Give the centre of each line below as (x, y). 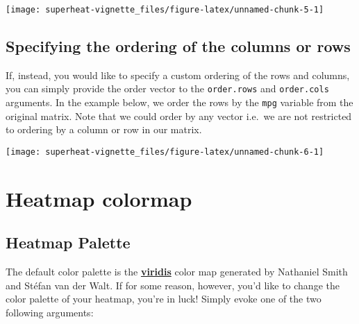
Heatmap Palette (68, 242)
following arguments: (50, 312)
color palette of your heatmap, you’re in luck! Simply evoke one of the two (164, 299)
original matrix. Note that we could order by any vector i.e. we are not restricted (179, 116)
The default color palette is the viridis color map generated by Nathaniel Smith (177, 272)
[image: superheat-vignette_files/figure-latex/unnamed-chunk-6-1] (165, 152)
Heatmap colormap (99, 198)
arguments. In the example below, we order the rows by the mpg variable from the (179, 102)
